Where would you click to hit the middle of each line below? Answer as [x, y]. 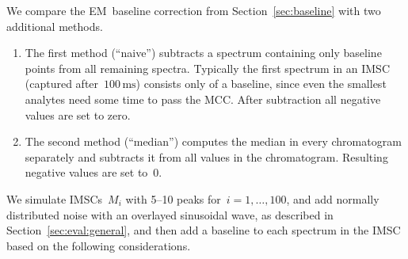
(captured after [62, 84]
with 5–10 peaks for [173, 198]
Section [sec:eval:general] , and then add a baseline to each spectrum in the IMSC [204, 230]
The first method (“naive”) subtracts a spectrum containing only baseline [203, 53]
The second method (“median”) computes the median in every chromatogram [213, 141]
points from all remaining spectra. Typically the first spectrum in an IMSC [207, 68]
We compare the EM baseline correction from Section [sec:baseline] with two [194, 10]
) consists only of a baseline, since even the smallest [261, 84]
